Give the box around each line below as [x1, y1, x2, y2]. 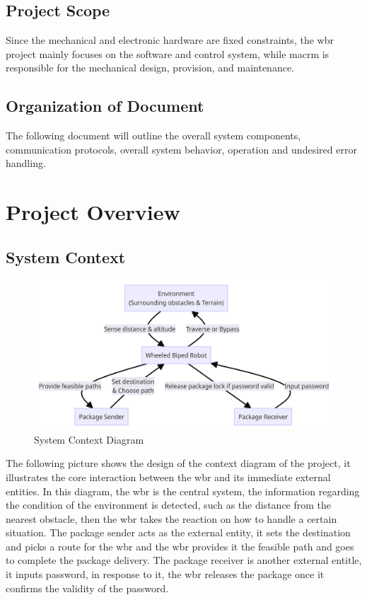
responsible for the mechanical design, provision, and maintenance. [6, 60, 295, 75]
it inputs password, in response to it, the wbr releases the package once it [6, 567, 325, 582]
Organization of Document [6, 95, 204, 117]
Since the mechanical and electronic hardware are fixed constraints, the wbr [6, 33, 334, 47]
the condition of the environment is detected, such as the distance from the [6, 497, 332, 512]
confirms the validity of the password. [6, 580, 169, 595]
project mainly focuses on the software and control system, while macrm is [6, 46, 330, 61]
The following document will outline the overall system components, [6, 128, 301, 143]
